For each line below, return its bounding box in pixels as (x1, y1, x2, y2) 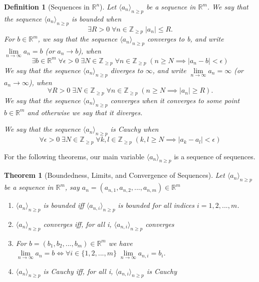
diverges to (110, 65, 143, 76)
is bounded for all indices (118, 200, 194, 210)
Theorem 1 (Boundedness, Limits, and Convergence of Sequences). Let (4, 170, 225, 180)
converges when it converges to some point (110, 95, 240, 105)
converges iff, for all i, (43, 218, 112, 229)
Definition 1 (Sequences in (4, 2, 90, 12)
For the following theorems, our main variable (4, 151, 145, 161)
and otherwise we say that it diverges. (27, 107, 143, 117)
